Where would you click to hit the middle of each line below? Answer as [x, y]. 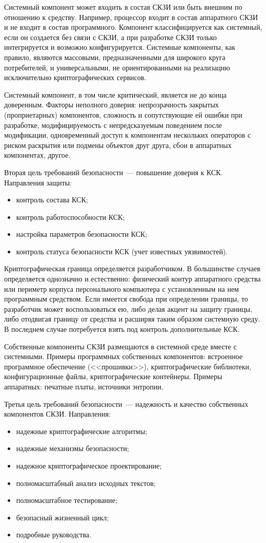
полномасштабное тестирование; [67, 500]
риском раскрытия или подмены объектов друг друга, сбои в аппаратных [118, 145]
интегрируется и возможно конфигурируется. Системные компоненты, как [120, 47]
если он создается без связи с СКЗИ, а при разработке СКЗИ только [110, 37]
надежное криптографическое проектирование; [89, 465]
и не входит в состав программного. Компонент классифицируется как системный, [133, 27]
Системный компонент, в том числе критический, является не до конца [116, 94]
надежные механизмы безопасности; [73, 448]
